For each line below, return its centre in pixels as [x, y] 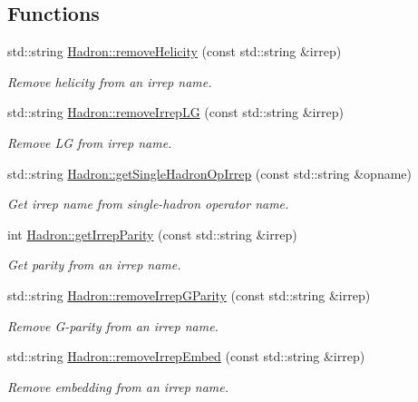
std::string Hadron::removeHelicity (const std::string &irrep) [175, 51]
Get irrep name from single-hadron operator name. [148, 204]
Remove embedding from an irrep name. [118, 386]
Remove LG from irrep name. [90, 142]
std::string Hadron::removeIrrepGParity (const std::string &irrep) [189, 294]
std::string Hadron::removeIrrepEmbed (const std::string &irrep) [186, 356]
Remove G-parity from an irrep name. [113, 325]
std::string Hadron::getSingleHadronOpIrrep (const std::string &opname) [210, 173]
